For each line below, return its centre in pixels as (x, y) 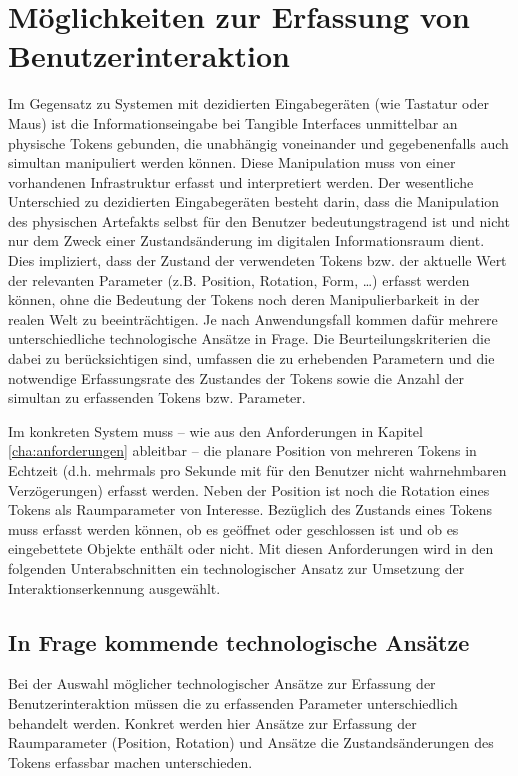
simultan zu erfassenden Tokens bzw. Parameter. (157, 397)
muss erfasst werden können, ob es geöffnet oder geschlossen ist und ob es (233, 528)
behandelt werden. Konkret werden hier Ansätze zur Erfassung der (212, 722)
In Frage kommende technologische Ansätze (239, 641)
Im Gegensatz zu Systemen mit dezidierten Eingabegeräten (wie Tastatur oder (248, 103)
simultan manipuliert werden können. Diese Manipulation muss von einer (232, 162)
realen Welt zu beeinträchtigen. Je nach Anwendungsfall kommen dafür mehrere (253, 318)
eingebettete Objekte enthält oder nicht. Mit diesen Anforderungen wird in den (251, 548)
